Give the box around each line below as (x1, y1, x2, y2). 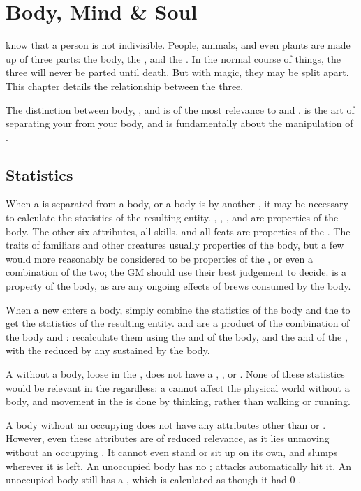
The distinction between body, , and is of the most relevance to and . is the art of (6, 102, 355, 117)
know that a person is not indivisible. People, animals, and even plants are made (6, 38, 351, 52)
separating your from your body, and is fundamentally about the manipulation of (6, 116, 353, 131)
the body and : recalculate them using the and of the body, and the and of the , (6, 329, 348, 344)
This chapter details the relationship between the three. (6, 78, 244, 93)
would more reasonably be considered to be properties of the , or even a (6, 251, 313, 265)
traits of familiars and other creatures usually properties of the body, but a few (6, 237, 344, 252)
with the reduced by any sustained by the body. (6, 343, 210, 358)
